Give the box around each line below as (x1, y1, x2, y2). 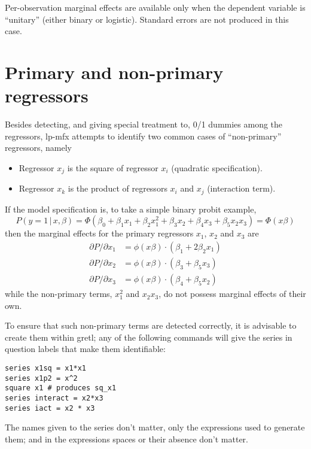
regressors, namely (5, 141, 72, 154)
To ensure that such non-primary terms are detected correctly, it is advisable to (5, 319, 297, 332)
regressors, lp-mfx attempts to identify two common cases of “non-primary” (5, 129, 282, 142)
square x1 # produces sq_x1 (5, 384, 117, 393)
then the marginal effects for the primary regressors (5, 227, 194, 239)
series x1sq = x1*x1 (5, 364, 87, 373)
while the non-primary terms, (5, 287, 112, 300)
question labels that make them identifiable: (5, 342, 166, 355)
